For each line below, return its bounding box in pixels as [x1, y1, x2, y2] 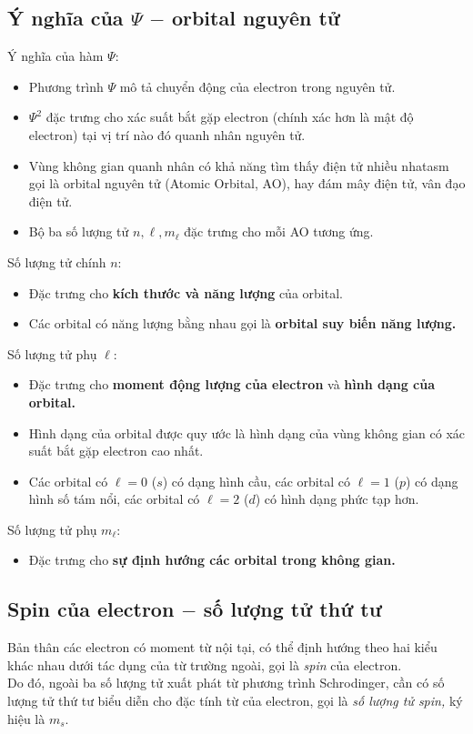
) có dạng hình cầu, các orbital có [162, 471, 350, 490]
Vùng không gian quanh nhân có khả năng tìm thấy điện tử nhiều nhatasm [28, 156, 449, 175]
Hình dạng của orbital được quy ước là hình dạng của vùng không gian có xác [28, 423, 466, 442]
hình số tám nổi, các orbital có [28, 489, 200, 508]
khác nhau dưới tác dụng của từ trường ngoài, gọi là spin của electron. [7, 655, 402, 674]
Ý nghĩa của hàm [7, 46, 104, 65]
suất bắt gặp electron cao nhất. [28, 441, 204, 460]
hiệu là [7, 709, 45, 728]
